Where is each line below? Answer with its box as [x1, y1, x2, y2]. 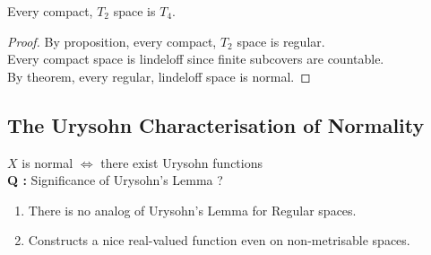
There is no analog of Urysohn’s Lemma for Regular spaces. [28, 200, 357, 219]
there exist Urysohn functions [100, 153, 263, 171]
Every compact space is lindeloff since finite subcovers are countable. [7, 49, 384, 68]
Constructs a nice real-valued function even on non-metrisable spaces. [28, 231, 410, 250]
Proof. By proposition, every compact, [7, 31, 217, 50]
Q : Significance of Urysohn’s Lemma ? [7, 171, 223, 189]
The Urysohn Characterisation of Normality [7, 110, 425, 138]
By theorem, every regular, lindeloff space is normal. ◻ [7, 66, 311, 85]
